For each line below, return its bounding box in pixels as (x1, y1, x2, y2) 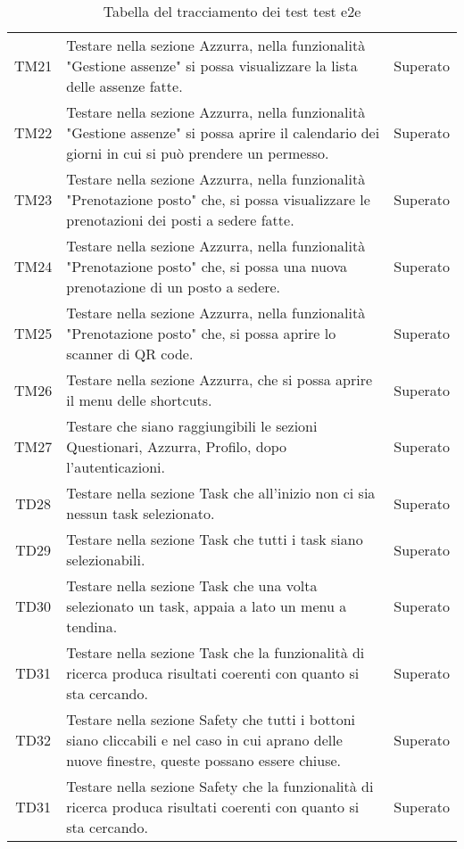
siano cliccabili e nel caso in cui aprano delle (66, 729, 343, 750)
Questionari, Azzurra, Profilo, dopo (66, 436, 287, 457)
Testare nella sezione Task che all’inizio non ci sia (66, 482, 376, 503)
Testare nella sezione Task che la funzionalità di (66, 642, 365, 663)
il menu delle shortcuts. (66, 390, 212, 410)
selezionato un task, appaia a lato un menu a (66, 596, 347, 616)
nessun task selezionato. (66, 503, 215, 523)
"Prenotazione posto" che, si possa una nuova (66, 256, 348, 276)
